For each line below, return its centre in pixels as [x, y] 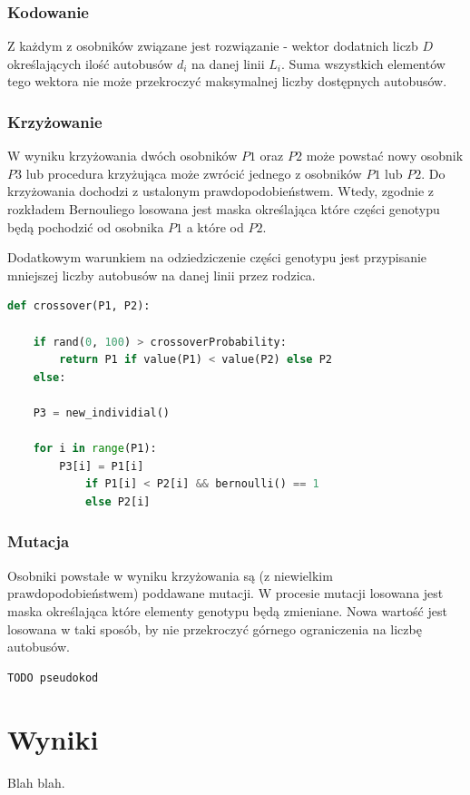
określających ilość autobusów [90, 63]
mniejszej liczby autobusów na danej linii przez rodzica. [162, 275]
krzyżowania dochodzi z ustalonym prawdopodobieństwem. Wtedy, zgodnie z [221, 191]
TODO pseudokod [53, 677]
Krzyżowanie [55, 121]
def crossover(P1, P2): [79, 306]
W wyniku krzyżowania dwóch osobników [122, 156]
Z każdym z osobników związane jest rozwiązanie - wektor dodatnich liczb [213, 46]
